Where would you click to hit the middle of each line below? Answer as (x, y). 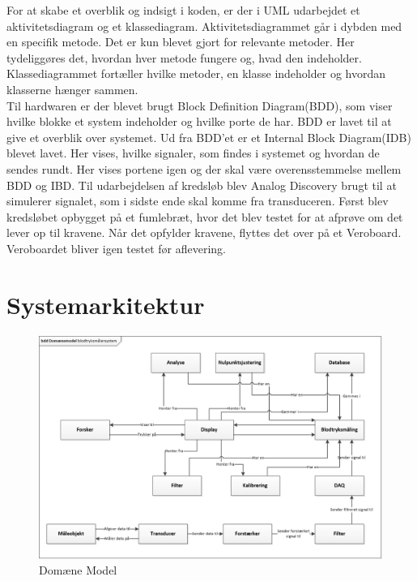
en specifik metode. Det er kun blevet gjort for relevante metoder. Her (181, 42)
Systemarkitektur (106, 304)
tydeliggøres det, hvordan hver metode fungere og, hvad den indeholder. (184, 57)
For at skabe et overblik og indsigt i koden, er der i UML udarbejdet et (183, 10)
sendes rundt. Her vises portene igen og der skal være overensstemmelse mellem (204, 168)
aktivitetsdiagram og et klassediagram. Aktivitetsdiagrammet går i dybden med (204, 26)
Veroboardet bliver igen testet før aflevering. (116, 248)
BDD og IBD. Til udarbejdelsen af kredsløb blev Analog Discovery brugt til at (202, 185)
